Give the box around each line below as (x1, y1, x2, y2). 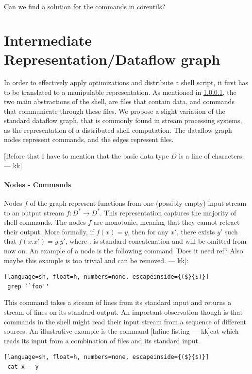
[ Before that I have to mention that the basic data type (4, 151, 169, 161)
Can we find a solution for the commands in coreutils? (4, 1, 166, 11)
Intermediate (4, 30, 92, 50)
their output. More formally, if (4, 226, 94, 236)
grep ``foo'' (7, 283, 50, 290)
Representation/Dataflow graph (4, 49, 220, 69)
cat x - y (7, 363, 39, 370)
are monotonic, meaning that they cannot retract (93, 217, 240, 227)
